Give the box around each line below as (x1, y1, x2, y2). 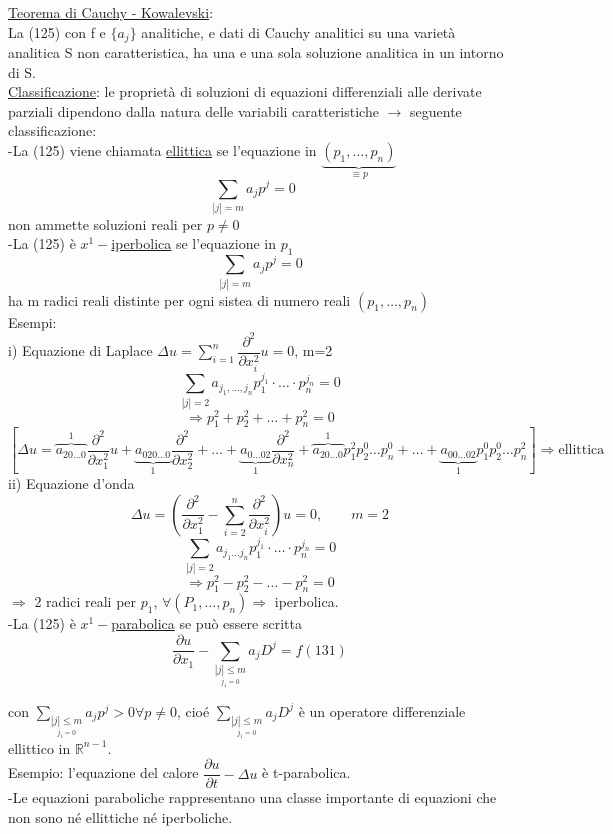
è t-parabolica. (262, 762, 351, 783)
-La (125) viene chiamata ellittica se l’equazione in (8, 140, 317, 161)
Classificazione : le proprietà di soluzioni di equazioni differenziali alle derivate (8, 81, 482, 102)
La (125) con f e (8, 21, 106, 42)
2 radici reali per (34, 591, 137, 612)
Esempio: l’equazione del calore (8, 762, 199, 783)
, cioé (176, 700, 210, 721)
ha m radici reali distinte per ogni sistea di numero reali (8, 289, 351, 310)
